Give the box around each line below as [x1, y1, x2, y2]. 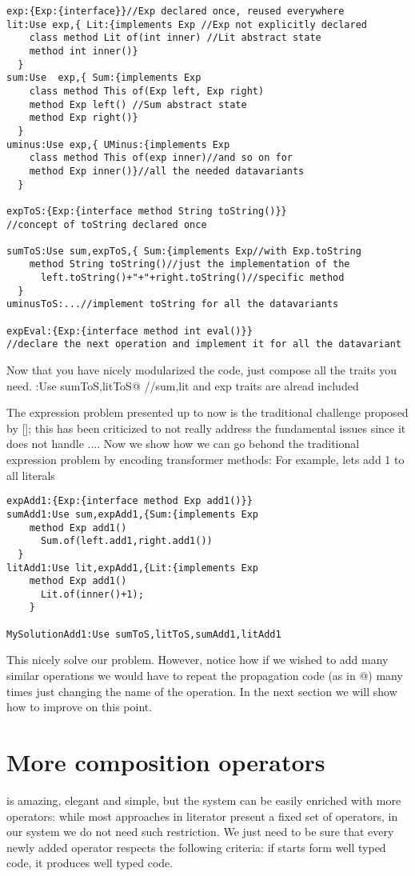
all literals [6, 466, 55, 483]
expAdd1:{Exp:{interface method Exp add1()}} [6, 495, 253, 507]
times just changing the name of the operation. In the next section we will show [6, 682, 397, 699]
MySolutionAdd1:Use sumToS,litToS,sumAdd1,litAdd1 [6, 628, 281, 640]
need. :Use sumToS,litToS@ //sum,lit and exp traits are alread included [6, 377, 359, 394]
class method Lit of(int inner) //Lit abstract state [29, 32, 321, 44]
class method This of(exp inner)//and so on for [29, 152, 293, 164]
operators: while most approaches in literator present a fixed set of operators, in [6, 807, 398, 824]
